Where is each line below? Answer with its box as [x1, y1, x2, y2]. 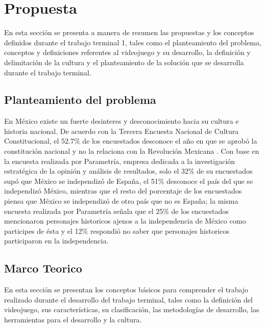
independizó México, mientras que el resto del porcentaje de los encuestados [4, 185, 242, 196]
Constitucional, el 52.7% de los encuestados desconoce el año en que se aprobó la [4, 135, 257, 146]
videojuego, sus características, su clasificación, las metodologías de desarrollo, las [4, 304, 259, 315]
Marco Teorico [4, 260, 82, 276]
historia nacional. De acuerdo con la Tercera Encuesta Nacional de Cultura [4, 125, 239, 136]
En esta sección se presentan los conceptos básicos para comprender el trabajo [4, 284, 249, 295]
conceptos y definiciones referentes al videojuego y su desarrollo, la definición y [4, 47, 251, 58]
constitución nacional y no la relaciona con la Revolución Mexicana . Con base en [4, 146, 259, 156]
